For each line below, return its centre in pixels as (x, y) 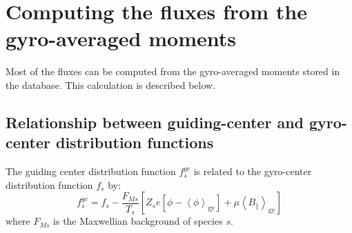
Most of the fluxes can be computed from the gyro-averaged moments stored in (173, 71)
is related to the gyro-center (253, 171)
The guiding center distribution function (91, 171)
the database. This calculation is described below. (111, 84)
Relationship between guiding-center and (155, 122)
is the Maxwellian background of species (138, 221)
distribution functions (135, 142)
